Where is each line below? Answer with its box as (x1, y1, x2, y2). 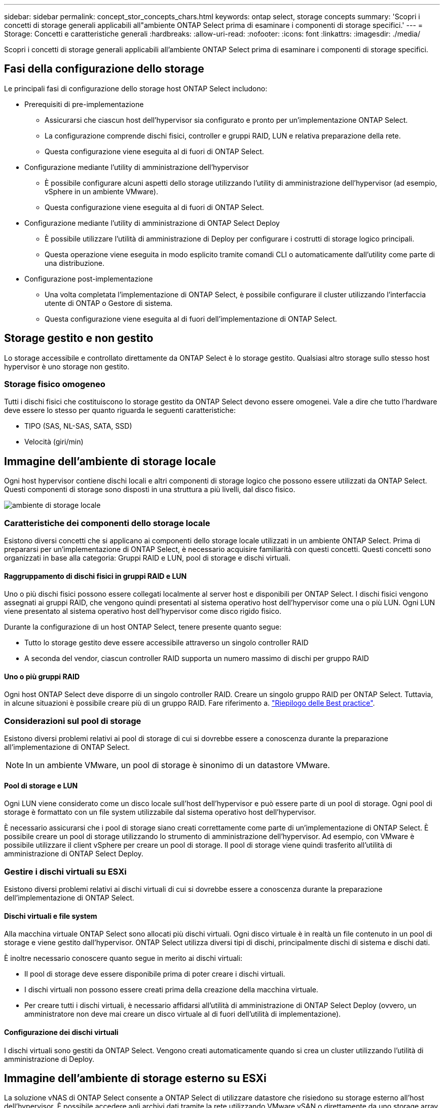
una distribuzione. (45, 258, 104, 267)
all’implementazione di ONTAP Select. (4, 743, 130, 752)
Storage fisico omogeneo (4, 379, 105, 390)
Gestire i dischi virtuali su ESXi (4, 866, 127, 877)
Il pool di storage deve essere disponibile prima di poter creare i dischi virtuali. (24, 969, 285, 979)
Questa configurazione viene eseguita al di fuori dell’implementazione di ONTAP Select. (45, 314, 337, 323)
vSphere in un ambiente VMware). (45, 187, 158, 196)
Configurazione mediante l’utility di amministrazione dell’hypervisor (24, 162, 249, 171)
